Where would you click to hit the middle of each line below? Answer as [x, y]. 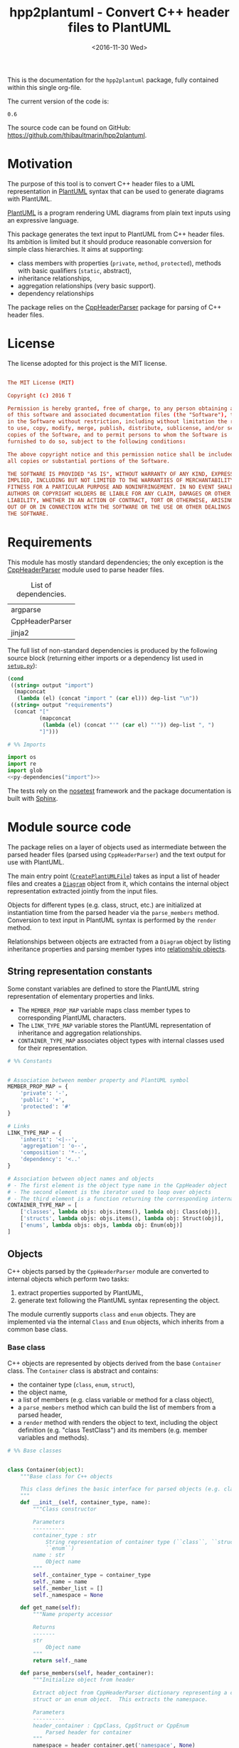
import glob [25, 771]
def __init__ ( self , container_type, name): [86, 1503]
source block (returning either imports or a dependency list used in [106, 658]
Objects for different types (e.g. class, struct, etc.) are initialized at [105, 905]
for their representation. [52, 1048]
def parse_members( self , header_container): [87, 1673]
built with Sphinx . [33, 798]
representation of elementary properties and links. [81, 996]
